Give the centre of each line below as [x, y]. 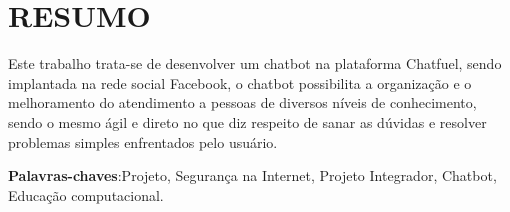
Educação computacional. [86, 194]
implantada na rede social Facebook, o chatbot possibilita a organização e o [240, 82]
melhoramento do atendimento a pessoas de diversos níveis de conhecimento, [242, 102]
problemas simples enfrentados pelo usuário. [143, 141]
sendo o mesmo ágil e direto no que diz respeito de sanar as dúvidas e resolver [247, 121]
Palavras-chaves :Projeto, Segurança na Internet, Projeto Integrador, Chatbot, [252, 175]
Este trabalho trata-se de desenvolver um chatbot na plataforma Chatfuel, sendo [255, 63]
